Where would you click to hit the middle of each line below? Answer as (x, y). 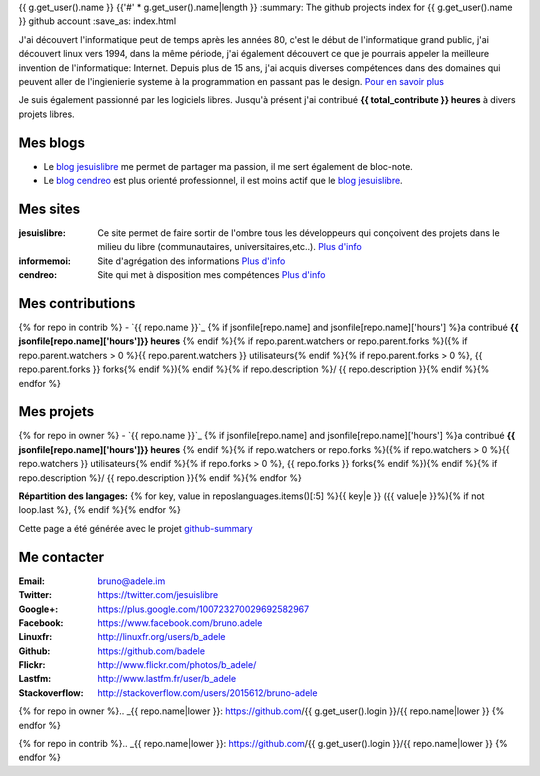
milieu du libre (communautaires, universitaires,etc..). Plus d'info (229, 247)
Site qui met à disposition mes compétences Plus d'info (211, 275)
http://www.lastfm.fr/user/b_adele (167, 679)
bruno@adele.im (131, 581)
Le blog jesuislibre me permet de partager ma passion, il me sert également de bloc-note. (228, 166)
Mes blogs (51, 142)
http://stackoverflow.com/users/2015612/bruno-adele (207, 692)
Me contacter (61, 556)
